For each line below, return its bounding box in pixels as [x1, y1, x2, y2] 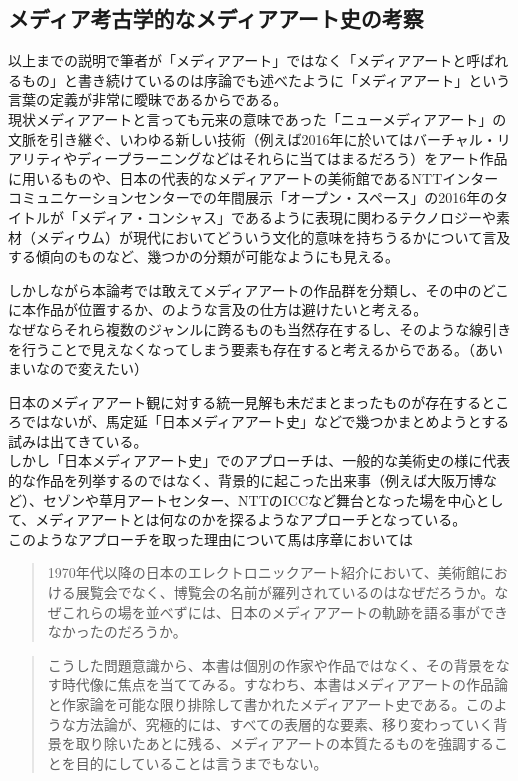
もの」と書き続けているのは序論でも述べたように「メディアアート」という [21, 69, 511, 90]
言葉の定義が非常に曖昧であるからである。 [8, 89, 288, 110]
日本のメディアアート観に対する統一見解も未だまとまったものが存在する [8, 391, 482, 412]
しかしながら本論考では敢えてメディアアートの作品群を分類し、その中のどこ [8, 279, 510, 300]
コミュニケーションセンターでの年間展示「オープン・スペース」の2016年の [8, 187, 495, 208]
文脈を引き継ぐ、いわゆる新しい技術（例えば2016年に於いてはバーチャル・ [8, 128, 497, 149]
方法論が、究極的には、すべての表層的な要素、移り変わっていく [75, 713, 494, 734]
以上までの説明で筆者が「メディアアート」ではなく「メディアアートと [8, 50, 467, 71]
